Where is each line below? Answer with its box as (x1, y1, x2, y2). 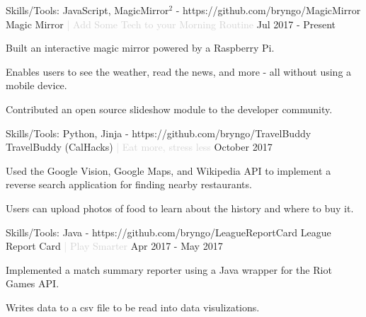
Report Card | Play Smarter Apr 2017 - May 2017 (6, 238, 223, 253)
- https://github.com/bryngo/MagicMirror (176, 3, 361, 17)
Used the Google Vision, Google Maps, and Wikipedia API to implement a (6, 163, 331, 178)
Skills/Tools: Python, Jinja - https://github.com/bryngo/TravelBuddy (6, 125, 311, 140)
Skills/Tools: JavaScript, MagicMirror (6, 3, 169, 17)
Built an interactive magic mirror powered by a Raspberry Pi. (6, 40, 275, 55)
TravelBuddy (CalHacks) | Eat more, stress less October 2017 (6, 139, 273, 154)
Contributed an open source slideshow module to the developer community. (6, 101, 333, 116)
